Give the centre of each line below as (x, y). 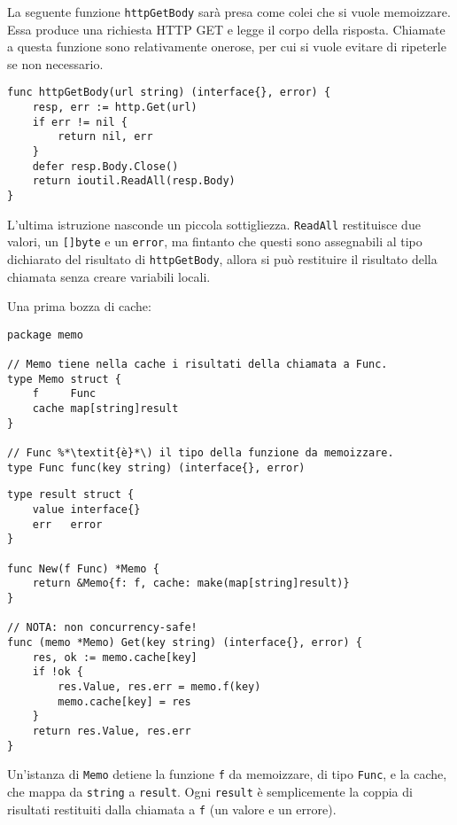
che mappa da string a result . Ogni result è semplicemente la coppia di (210, 791)
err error (67, 524)
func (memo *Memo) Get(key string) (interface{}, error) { (185, 642)
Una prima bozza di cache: (79, 306)
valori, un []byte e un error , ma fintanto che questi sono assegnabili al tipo (215, 241)
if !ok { (58, 672)
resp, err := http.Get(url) (115, 108)
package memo (45, 335)
